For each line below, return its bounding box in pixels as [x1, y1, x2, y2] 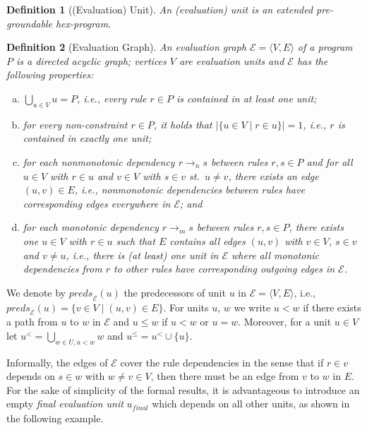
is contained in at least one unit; [176, 90, 317, 105]
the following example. [6, 410, 104, 425]
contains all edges [169, 233, 246, 248]
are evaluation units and [179, 53, 284, 68]
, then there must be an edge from [150, 369, 299, 383]
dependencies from [23, 261, 102, 276]
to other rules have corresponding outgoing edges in [113, 261, 335, 276]
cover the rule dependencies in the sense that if [120, 354, 324, 369]
